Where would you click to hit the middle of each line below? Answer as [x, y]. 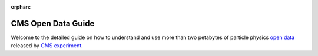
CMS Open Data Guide [53, 23]
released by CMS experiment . [47, 45]
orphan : [21, 7]
